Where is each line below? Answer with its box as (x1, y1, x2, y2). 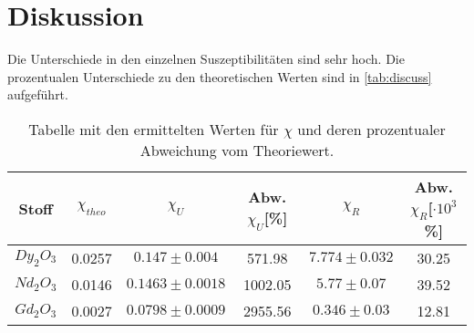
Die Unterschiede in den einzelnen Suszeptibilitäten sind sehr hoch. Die (7, 49, 405, 68)
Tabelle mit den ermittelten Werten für (28, 118, 279, 140)
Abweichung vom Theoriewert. (139, 139, 335, 161)
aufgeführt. (7, 85, 68, 104)
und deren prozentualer (297, 118, 446, 140)
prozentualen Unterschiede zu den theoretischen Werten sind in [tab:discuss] (7, 67, 432, 86)
